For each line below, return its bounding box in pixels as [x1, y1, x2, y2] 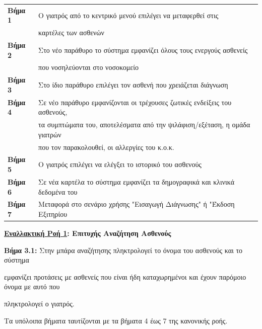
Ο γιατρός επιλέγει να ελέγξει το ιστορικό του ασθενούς [38, 159, 202, 170]
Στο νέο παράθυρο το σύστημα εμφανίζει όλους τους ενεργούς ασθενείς [38, 44, 248, 55]
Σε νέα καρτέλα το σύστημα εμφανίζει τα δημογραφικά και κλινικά [38, 176, 235, 187]
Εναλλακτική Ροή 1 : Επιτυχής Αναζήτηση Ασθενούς [4, 228, 171, 238]
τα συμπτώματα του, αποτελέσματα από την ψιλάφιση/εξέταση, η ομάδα [38, 119, 250, 130]
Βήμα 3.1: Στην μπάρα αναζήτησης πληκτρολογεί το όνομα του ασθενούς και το [4, 244, 243, 255]
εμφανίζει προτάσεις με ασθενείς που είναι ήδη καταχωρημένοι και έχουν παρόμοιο [4, 271, 246, 282]
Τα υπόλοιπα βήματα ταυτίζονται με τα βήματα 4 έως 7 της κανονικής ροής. [4, 315, 228, 325]
